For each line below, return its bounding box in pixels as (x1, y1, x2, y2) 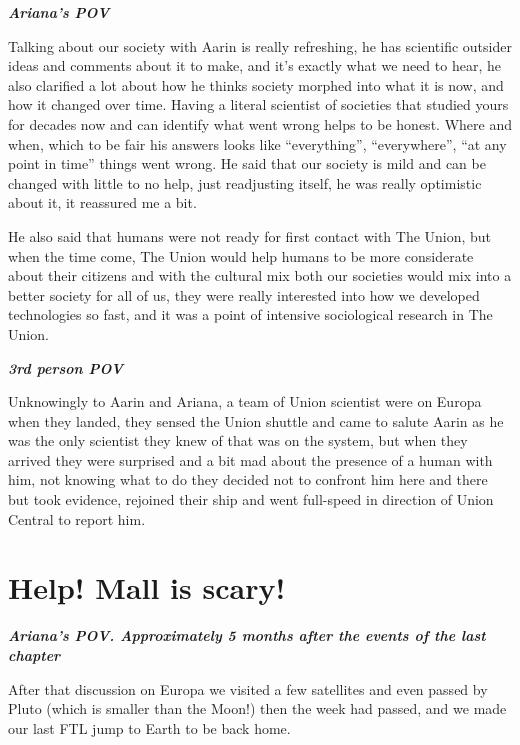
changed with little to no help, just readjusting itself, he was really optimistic (8, 172, 482, 193)
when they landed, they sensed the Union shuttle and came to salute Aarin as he (8, 410, 504, 431)
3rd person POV (8, 357, 124, 378)
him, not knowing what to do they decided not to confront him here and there (8, 469, 488, 490)
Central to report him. (8, 508, 146, 529)
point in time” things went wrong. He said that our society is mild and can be (8, 153, 486, 174)
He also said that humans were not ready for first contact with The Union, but (8, 225, 492, 246)
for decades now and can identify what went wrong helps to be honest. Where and (8, 113, 512, 134)
